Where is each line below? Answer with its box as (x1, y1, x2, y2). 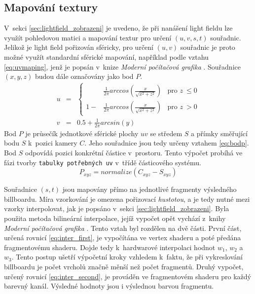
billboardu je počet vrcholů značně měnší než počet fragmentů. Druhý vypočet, (4, 261, 244, 271)
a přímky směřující (191, 128, 248, 138)
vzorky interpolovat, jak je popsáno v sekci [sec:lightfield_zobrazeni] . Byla (4, 203, 229, 214)
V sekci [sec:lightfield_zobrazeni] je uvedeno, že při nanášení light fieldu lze (4, 23, 233, 33)
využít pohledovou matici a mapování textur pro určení (4, 32, 172, 42)
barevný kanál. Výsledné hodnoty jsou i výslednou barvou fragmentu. (4, 281, 214, 291)
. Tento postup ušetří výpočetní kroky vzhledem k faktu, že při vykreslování (11, 252, 243, 262)
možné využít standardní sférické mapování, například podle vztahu (4, 51, 209, 62)
